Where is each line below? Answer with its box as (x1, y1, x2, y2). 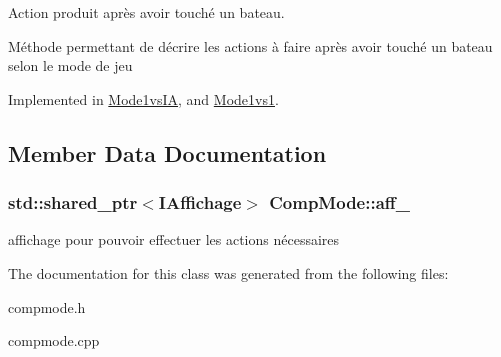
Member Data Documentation (8, 137, 327, 168)
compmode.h (8, 296, 86, 317)
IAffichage (158, 190, 242, 215)
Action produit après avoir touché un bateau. (8, 2, 285, 22)
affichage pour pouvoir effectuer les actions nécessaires (8, 229, 340, 250)
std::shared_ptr (8, 190, 138, 215)
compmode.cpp (8, 330, 100, 351)
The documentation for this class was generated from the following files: (8, 262, 449, 283)
